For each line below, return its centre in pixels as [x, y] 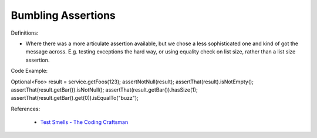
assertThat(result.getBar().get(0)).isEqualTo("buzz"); [75, 98]
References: [26, 109]
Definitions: [25, 33]
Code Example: [29, 71]
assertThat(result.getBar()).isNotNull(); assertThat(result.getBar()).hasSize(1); [104, 90]
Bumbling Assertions [63, 15]
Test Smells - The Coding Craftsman [84, 122]
